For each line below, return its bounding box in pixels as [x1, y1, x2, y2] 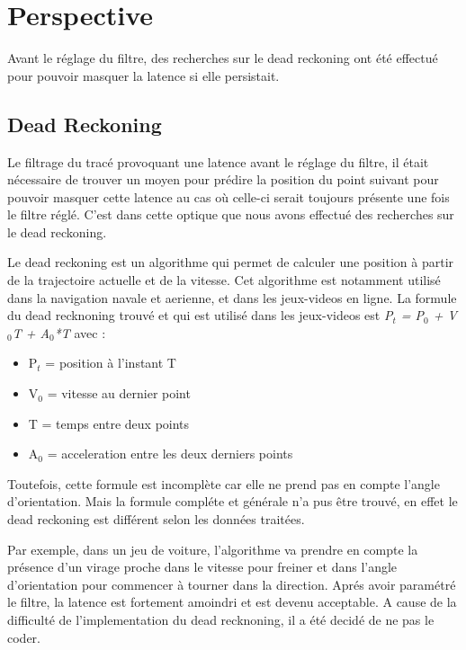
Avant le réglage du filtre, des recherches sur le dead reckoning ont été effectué [7, 49, 438, 67]
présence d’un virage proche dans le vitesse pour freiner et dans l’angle [7, 557, 398, 576]
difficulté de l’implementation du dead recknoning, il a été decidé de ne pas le [7, 610, 435, 628]
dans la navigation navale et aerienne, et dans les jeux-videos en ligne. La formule [7, 288, 457, 307]
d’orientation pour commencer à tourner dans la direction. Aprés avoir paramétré [7, 574, 456, 593]
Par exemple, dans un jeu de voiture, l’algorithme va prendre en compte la [7, 539, 418, 558]
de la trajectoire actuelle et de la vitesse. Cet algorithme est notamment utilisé [7, 271, 441, 289]
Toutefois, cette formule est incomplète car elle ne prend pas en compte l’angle [7, 474, 440, 493]
